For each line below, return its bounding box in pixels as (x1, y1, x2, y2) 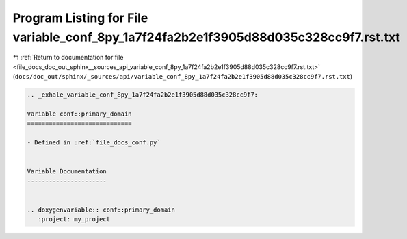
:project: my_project (38, 216, 111, 223)
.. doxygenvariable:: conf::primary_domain (27, 205, 176, 214)
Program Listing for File (12, 10, 148, 25)
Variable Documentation (27, 168, 107, 175)
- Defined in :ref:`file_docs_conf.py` (27, 139, 161, 147)
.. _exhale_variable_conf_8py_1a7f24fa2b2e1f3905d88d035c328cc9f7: (27, 91, 259, 99)
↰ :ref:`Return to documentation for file (12, 53, 124, 62)
